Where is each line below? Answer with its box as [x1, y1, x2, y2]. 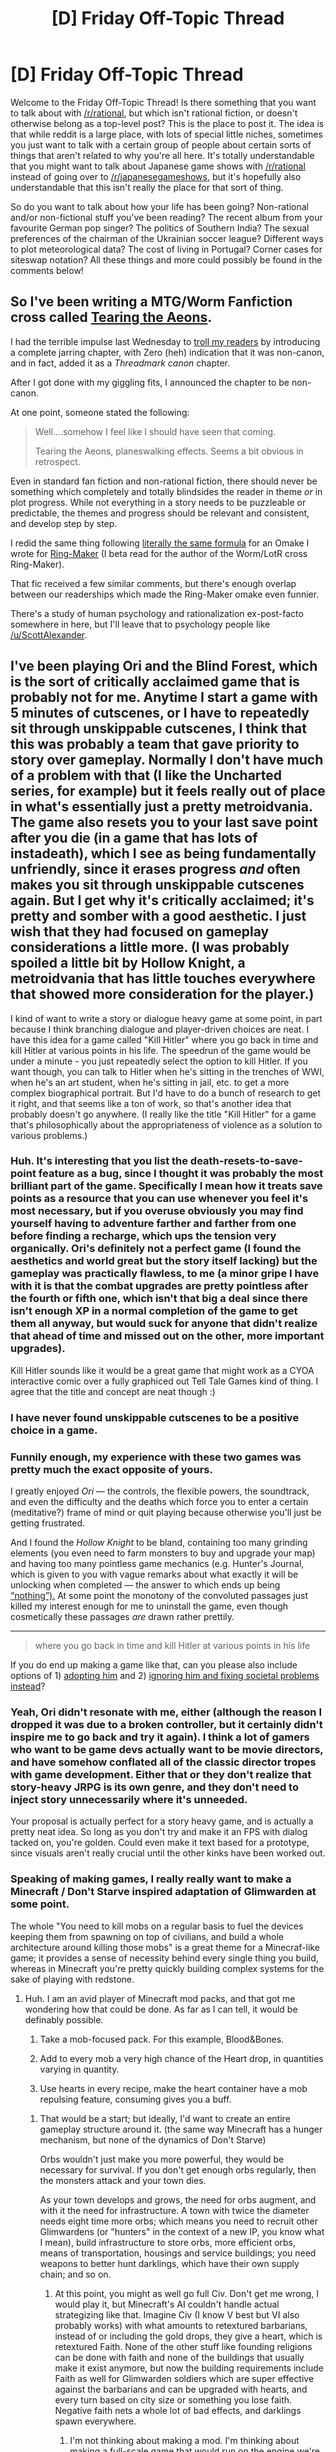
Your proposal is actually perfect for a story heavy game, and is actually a [10, 1815, 314, 1827]
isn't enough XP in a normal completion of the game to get [10, 1304, 298, 1318]
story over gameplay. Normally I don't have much [10, 752, 324, 769]
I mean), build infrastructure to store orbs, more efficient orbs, [39, 2236, 297, 2248]
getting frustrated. [10, 1517, 86, 1529]
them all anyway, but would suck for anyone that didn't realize [10, 1317, 318, 1331]
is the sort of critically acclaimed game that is [10, 673, 300, 691]
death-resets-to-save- [189, 1154, 303, 1168]
